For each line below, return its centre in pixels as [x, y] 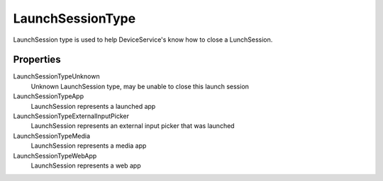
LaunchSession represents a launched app [93, 106]
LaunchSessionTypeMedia [52, 136]
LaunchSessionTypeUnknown [56, 76]
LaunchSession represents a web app [86, 165]
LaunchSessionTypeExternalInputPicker [71, 116]
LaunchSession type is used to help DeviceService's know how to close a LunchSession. [143, 40]
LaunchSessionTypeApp [49, 96]
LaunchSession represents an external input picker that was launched [133, 126]
